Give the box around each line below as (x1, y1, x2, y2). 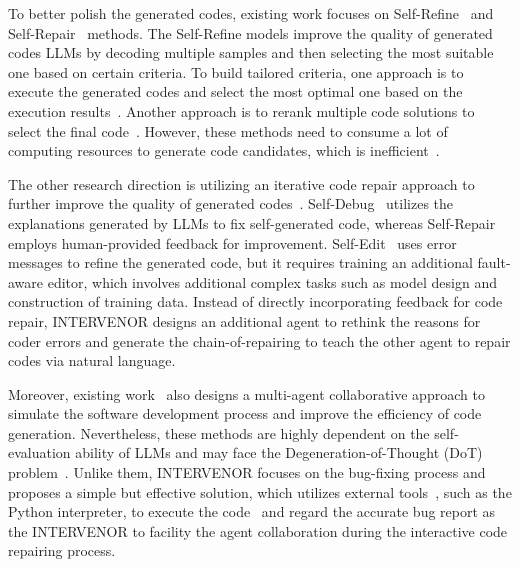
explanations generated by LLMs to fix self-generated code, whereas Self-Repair (8, 212, 496, 233)
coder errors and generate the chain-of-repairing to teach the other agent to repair (8, 330, 511, 351)
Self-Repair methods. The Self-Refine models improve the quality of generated (8, 22, 493, 43)
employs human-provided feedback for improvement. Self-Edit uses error (8, 232, 457, 253)
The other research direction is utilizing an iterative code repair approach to (8, 173, 475, 194)
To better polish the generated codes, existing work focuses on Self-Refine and (8, 3, 494, 23)
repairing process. (8, 540, 116, 561)
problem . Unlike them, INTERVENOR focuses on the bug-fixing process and (8, 462, 486, 483)
